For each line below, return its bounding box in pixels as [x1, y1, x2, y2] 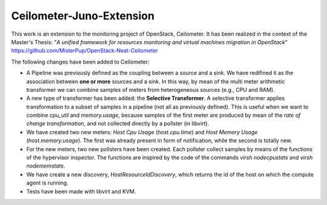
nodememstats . [26, 162, 66, 169]
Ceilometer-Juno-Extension [11, 9, 154, 22]
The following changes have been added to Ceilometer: [11, 58, 150, 65]
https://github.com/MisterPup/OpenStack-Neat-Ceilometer [11, 47, 159, 54]
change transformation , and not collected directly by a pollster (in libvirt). [26, 120, 210, 127]
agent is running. [26, 179, 69, 187]
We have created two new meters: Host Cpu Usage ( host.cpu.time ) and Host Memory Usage [26, 128, 258, 135]
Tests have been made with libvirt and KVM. [26, 187, 136, 195]
